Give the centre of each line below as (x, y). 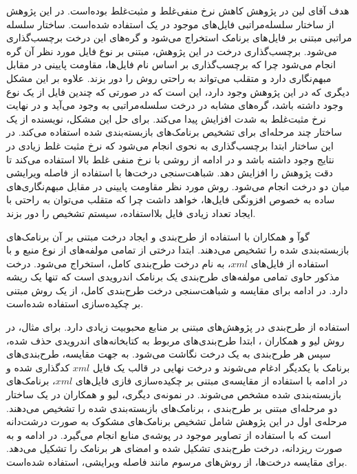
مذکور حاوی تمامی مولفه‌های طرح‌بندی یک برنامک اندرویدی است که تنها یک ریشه (173, 277)
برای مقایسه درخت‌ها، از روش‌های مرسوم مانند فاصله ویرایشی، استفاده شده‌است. (177, 462)
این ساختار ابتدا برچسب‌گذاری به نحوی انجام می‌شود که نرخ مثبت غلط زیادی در (170, 145)
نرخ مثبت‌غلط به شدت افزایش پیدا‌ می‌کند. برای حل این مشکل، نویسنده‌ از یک (166, 118)
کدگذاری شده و (38, 367)
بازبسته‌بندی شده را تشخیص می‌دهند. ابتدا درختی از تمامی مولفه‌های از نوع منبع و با (178, 250)
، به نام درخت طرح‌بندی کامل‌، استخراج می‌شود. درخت (119, 263)
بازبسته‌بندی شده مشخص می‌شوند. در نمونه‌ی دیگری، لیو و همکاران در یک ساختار (174, 394)
